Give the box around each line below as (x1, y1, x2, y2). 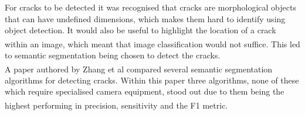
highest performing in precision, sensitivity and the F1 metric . (5, 99, 228, 111)
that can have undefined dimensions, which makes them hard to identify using (5, 12, 286, 25)
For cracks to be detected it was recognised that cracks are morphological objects (5, 1, 296, 13)
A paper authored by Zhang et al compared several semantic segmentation (5, 62, 273, 75)
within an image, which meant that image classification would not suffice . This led (5, 37, 300, 50)
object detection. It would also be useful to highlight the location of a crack (5, 24, 276, 36)
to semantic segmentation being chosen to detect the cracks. (5, 49, 221, 61)
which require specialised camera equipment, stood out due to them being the (5, 85, 284, 97)
